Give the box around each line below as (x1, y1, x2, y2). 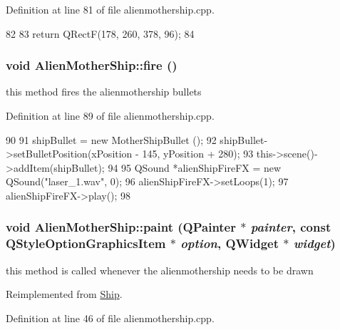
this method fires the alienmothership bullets (6, 84, 202, 99)
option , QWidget (180, 234, 279, 252)
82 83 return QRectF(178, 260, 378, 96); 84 (6, 26, 195, 41)
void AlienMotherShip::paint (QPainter (6, 218, 236, 236)
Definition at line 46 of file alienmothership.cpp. (6, 310, 215, 325)
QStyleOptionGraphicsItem (6, 234, 166, 252)
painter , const (250, 218, 331, 236)
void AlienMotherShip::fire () (6, 56, 177, 74)
